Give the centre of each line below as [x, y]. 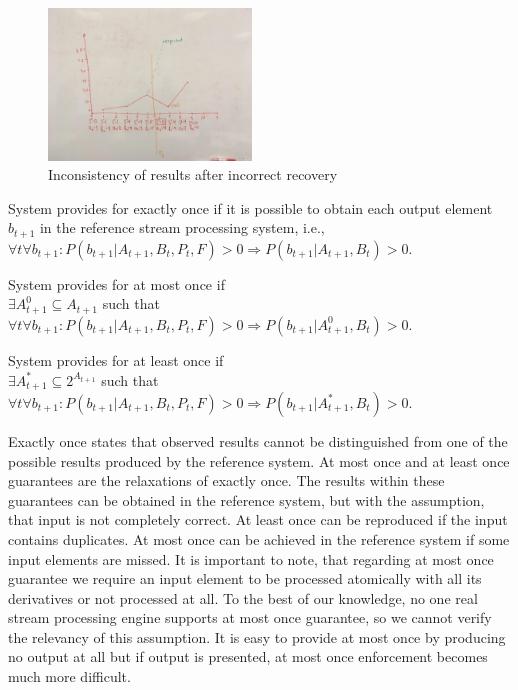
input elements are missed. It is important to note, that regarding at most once [251, 558]
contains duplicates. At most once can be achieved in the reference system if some [259, 538]
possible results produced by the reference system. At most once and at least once [259, 460]
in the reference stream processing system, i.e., [182, 227]
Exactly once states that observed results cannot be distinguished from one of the [258, 440]
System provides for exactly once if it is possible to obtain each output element [250, 207]
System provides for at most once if [116, 283]
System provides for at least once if [116, 359]
